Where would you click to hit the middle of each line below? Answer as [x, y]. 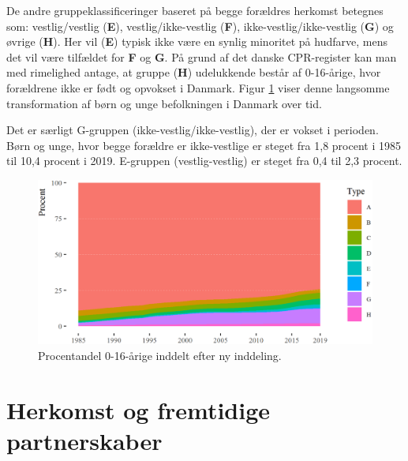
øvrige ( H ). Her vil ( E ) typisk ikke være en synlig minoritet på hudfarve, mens [197, 41]
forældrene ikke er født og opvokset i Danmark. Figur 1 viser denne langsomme [198, 87]
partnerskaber [84, 440]
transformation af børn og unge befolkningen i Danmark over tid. [164, 103]
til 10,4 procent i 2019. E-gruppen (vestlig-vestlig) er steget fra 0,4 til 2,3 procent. [204, 161]
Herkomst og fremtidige [138, 409]
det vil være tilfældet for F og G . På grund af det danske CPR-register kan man [202, 56]
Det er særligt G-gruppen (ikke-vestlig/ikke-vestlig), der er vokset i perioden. [193, 130]
